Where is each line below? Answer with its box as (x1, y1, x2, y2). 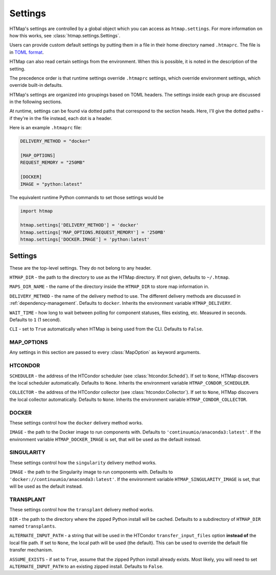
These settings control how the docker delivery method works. (9, 419, 143, 426)
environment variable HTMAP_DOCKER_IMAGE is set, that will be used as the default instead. (9, 436, 201, 442)
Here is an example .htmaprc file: (9, 125, 82, 131)
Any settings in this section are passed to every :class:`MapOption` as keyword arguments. (9, 349, 201, 355)
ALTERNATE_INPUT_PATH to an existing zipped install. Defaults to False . (9, 563, 164, 569)
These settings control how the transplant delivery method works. (9, 507, 154, 513)
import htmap (20, 208, 53, 214)
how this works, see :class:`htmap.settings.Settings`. (9, 32, 121, 38)
